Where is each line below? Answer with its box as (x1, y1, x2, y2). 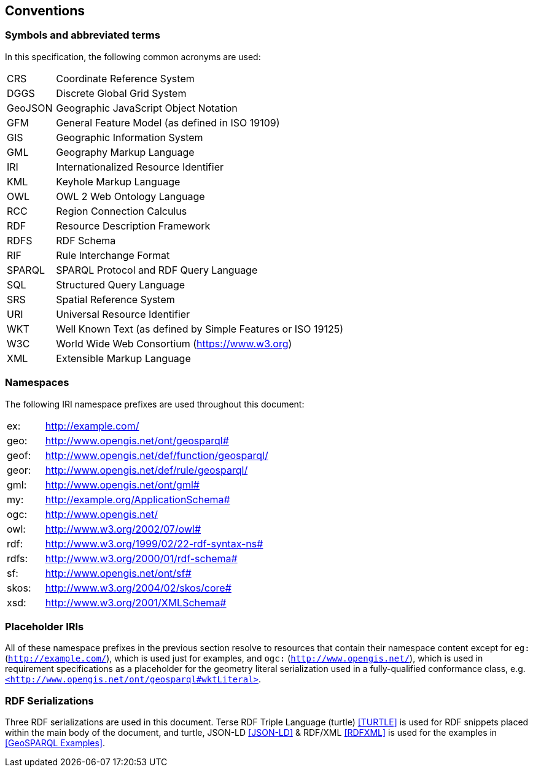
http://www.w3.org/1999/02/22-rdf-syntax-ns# (45, 537, 263, 550)
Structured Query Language (56, 278, 185, 291)
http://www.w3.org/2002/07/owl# (45, 522, 201, 535)
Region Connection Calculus (56, 204, 187, 217)
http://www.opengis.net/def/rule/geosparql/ (45, 463, 248, 476)
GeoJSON (7, 101, 53, 114)
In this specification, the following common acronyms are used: (5, 51, 261, 62)
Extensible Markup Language (56, 352, 191, 365)
